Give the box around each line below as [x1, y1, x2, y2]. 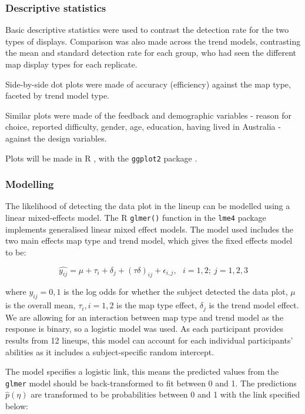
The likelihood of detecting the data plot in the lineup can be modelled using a [5, 200, 290, 212]
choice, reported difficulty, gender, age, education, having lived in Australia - [5, 120, 281, 133]
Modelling [5, 177, 54, 191]
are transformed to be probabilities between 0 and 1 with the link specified [31, 388, 300, 400]
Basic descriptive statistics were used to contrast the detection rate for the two [5, 23, 289, 36]
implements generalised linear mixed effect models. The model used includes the [5, 223, 294, 235]
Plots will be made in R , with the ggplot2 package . [5, 152, 197, 164]
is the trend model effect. [209, 299, 299, 311]
